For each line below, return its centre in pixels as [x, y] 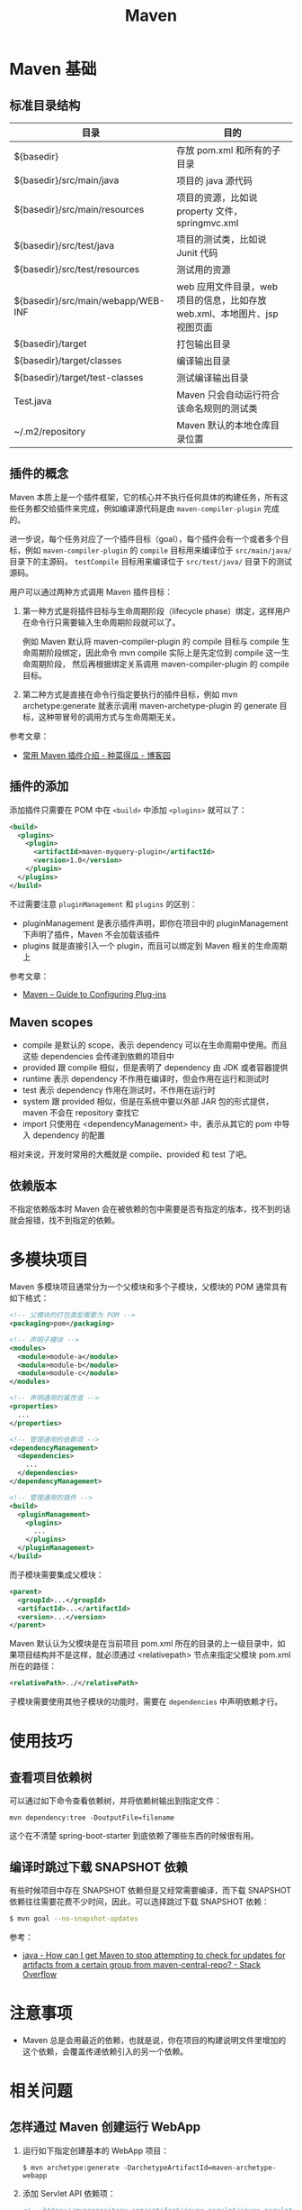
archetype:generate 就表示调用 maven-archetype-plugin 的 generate [150, 705]
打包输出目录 [204, 344]
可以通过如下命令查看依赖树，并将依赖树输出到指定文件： [115, 1801]
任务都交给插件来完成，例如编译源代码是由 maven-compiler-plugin [139, 508]
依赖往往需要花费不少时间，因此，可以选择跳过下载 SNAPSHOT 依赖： [139, 1902]
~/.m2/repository [50, 431]
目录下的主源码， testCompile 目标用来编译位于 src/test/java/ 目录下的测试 [151, 561]
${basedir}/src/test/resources [77, 269]
